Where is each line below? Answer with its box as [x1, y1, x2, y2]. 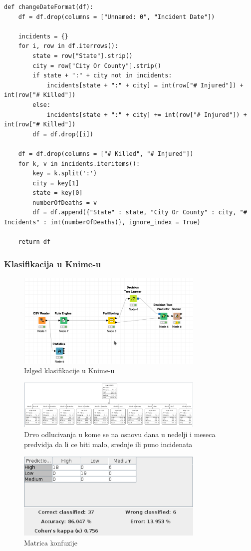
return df [18, 238, 51, 246]
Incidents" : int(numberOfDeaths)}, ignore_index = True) [4, 219, 201, 226]
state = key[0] [32, 189, 83, 197]
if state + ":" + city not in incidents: [32, 72, 172, 79]
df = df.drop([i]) [32, 130, 93, 138]
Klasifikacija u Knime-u [4, 257, 101, 270]
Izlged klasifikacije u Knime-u [24, 365, 115, 376]
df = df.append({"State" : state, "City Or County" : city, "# [32, 209, 247, 216]
